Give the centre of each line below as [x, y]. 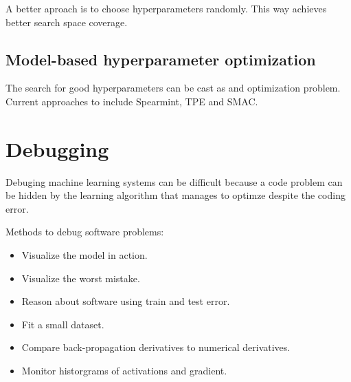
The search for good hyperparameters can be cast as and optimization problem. [173, 88]
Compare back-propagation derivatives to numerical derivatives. [156, 347]
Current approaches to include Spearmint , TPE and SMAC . [132, 101]
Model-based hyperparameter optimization [161, 59]
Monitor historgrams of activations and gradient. [124, 371]
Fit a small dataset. [63, 324]
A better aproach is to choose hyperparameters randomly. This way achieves [166, 8]
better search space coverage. [67, 22]
